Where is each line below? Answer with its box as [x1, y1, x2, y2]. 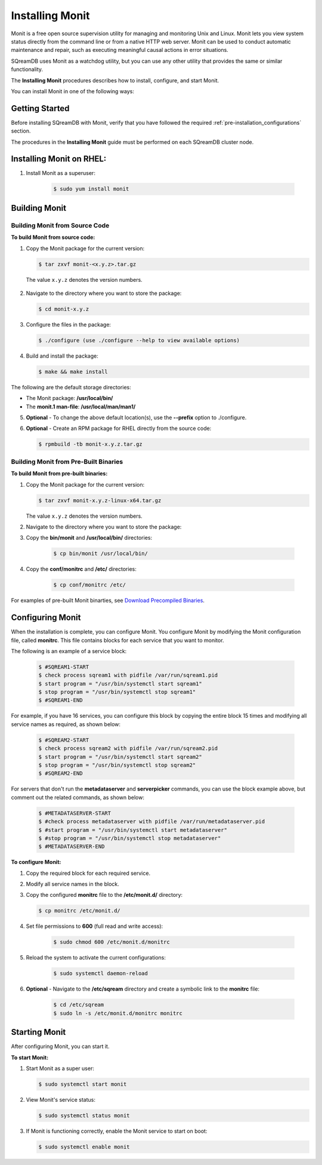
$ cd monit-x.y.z [38, 305, 89, 312]
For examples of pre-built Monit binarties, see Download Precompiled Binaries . [11, 597, 205, 604]
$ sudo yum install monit [53, 186, 129, 192]
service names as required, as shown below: [11, 720, 121, 728]
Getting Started [11, 103, 70, 113]
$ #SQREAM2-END [38, 770, 83, 777]
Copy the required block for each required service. [26, 869, 151, 877]
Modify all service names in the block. [26, 881, 119, 888]
